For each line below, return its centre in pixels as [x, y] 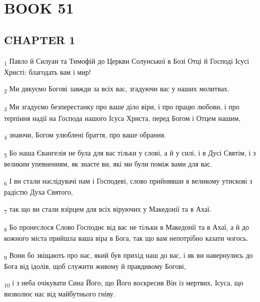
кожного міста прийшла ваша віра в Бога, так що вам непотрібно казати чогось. [126, 238]
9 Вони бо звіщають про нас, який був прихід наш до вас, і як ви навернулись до [128, 255]
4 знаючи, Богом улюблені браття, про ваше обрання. [85, 135]
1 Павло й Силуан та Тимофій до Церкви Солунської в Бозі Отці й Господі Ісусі [127, 61]
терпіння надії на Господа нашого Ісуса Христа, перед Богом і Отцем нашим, [122, 118]
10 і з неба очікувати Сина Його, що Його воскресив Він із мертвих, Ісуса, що [124, 283]
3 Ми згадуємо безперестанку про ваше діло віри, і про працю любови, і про [122, 107]
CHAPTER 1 [40, 39]
